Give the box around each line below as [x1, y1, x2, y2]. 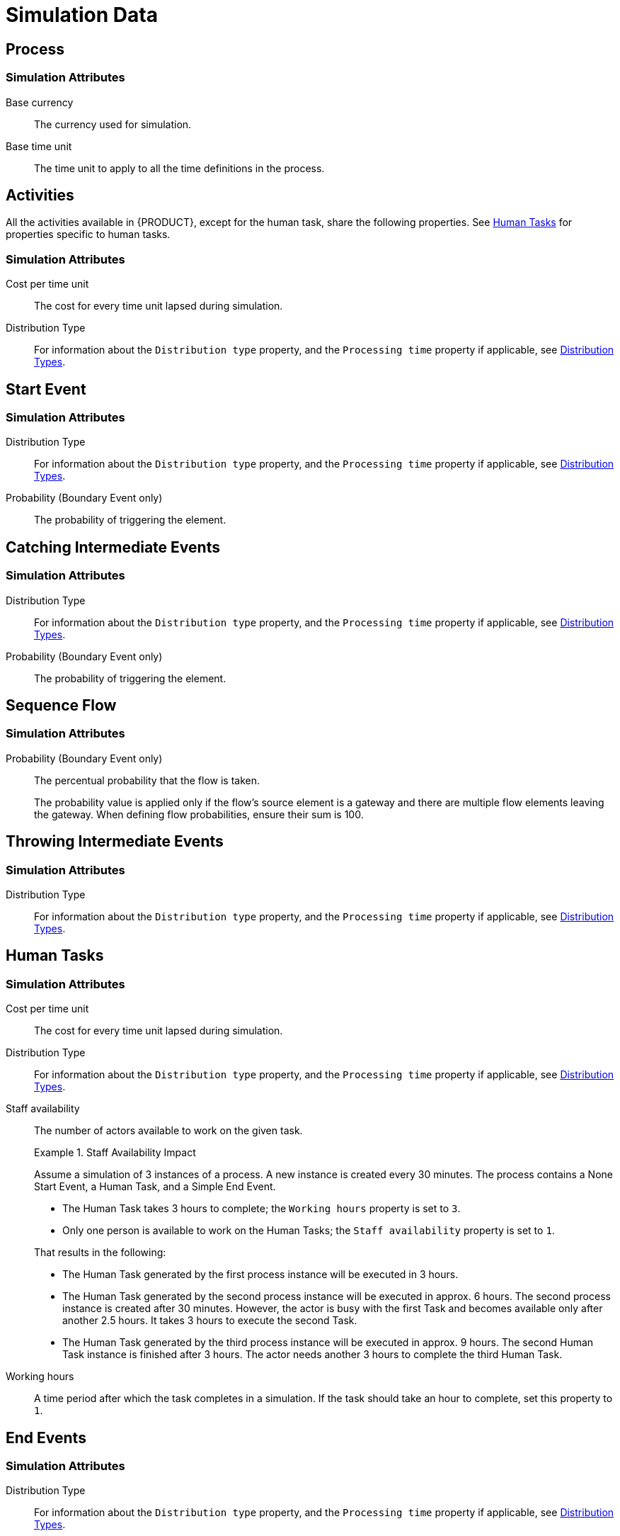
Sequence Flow [6, 696, 117, 714]
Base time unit [6, 140, 72, 152]
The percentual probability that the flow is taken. [34, 774, 260, 786]
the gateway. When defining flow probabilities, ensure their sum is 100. [34, 808, 364, 820]
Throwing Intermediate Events [6, 832, 224, 851]
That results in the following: [34, 1246, 166, 1259]
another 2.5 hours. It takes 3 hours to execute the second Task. [62, 1314, 357, 1327]
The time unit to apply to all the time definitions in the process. [34, 162, 325, 174]
